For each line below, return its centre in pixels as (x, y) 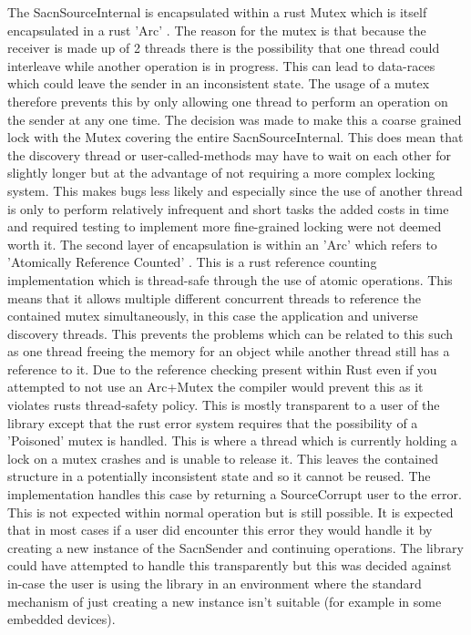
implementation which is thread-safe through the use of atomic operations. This (230, 279)
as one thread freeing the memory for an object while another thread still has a (229, 351)
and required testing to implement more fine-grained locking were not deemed (225, 226)
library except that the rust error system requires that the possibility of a (213, 422)
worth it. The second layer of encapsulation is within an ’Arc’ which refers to (222, 244)
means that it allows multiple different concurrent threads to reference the (214, 297)
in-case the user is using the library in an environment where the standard (215, 583)
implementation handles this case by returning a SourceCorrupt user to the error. (235, 494)
